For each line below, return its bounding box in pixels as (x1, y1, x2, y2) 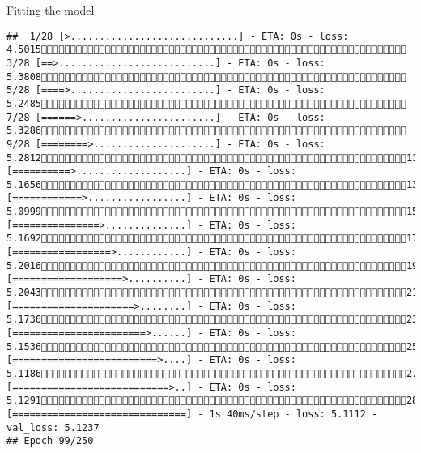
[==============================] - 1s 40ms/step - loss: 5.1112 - (6, 408, 378, 420)
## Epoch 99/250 (6, 435, 94, 447)
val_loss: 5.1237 (6, 421, 100, 434)
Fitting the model (6, 2, 95, 18)
